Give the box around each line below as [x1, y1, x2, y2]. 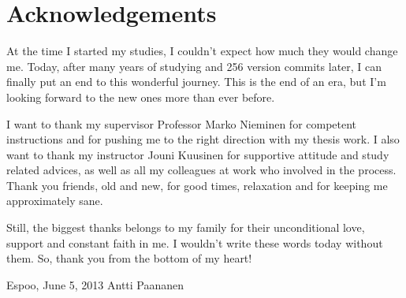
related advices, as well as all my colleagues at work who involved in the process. [6, 162, 397, 178]
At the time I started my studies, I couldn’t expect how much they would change [6, 43, 398, 59]
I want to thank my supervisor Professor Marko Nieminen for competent [6, 115, 357, 132]
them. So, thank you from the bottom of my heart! [6, 250, 252, 266]
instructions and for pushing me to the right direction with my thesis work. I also [6, 131, 400, 147]
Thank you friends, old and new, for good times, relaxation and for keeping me [6, 177, 388, 193]
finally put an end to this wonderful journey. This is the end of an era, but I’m [6, 73, 386, 90]
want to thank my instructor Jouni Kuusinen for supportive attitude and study [6, 146, 389, 162]
